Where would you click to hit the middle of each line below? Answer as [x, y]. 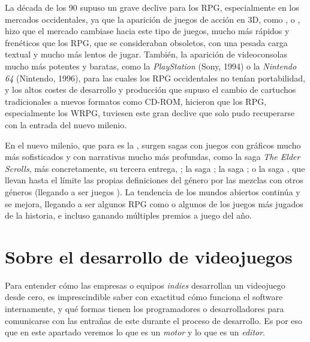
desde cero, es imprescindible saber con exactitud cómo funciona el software [144, 297]
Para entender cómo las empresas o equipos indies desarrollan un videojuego [145, 285]
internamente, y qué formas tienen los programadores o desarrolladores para [145, 308]
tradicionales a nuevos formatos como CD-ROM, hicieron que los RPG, [136, 101]
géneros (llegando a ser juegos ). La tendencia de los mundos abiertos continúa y [153, 191]
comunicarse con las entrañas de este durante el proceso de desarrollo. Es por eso [154, 320]
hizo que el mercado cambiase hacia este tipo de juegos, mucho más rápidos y [147, 31]
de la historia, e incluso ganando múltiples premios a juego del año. [128, 215]
